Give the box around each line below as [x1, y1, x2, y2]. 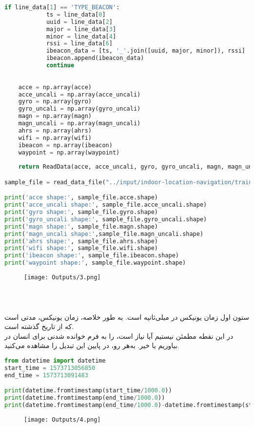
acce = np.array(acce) [18, 83, 92, 91]
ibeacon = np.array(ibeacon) [18, 141, 113, 149]
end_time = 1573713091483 [4, 371, 88, 379]
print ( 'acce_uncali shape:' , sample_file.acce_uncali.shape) [4, 201, 207, 209]
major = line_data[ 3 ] [46, 25, 117, 33]
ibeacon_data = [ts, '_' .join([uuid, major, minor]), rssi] [46, 47, 245, 55]
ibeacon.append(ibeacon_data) [46, 55, 144, 62]
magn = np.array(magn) [18, 113, 92, 120]
